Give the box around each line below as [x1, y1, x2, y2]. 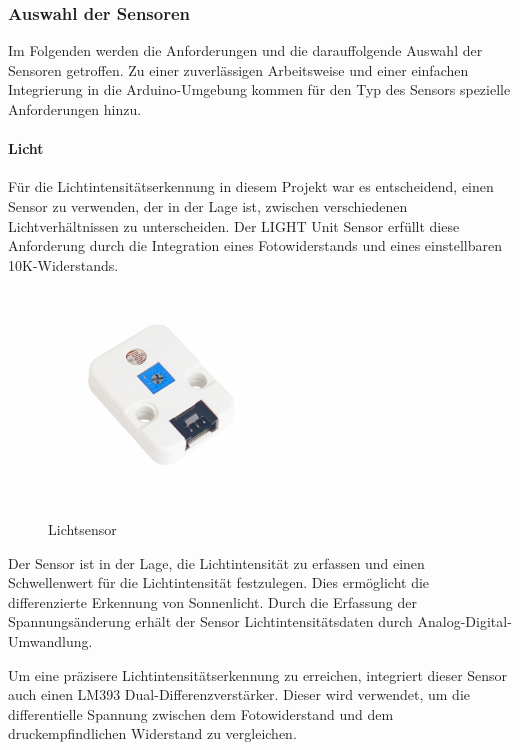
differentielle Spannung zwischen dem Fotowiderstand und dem [8, 703, 394, 724]
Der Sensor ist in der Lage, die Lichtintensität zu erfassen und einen [8, 552, 425, 573]
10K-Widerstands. [8, 254, 119, 275]
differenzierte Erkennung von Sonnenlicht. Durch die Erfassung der [8, 591, 417, 612]
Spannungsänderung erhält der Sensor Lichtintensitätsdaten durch [8, 611, 413, 632]
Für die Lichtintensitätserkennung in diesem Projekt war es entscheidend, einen [8, 176, 494, 197]
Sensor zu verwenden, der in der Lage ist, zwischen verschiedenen [8, 195, 408, 216]
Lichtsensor [48, 518, 117, 539]
